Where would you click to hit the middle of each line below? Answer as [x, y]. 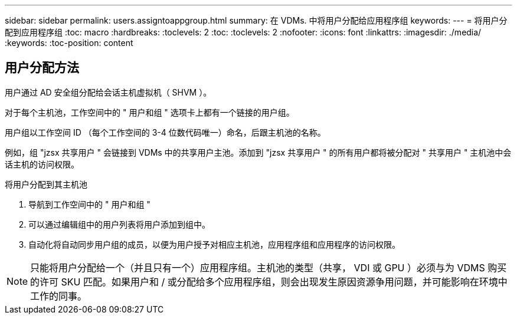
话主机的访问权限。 [42, 164]
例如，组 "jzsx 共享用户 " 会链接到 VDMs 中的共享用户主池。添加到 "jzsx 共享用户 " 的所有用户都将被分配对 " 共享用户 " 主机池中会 [258, 152]
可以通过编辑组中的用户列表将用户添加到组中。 [119, 224]
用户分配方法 [42, 68]
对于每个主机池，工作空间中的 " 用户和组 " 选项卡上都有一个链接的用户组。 [150, 112]
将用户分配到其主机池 [46, 184]
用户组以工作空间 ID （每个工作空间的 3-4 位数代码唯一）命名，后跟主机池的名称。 [165, 132]
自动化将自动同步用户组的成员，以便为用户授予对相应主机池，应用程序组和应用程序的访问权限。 [214, 244]
